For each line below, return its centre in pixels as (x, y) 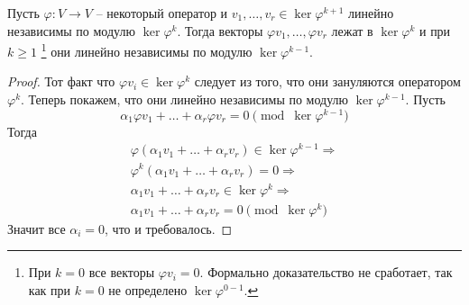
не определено (148, 289)
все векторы (122, 272)
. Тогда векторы (220, 30)
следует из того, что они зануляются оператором (327, 81)
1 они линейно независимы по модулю (147, 50)
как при (50, 289)
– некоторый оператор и (162, 13)
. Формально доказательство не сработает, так (326, 272)
